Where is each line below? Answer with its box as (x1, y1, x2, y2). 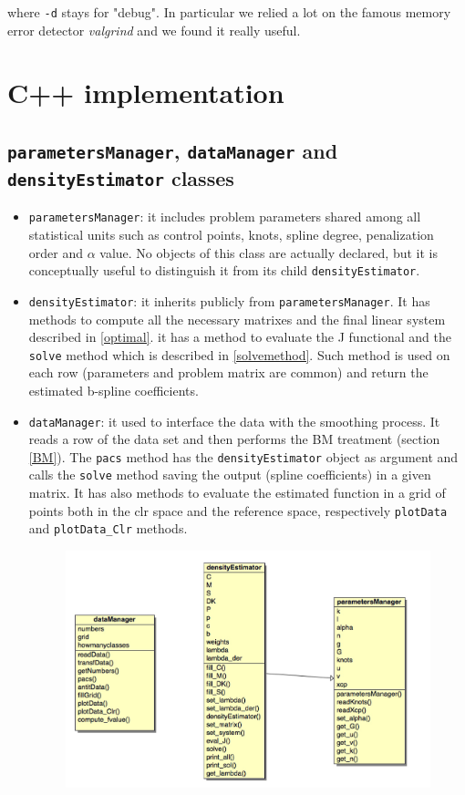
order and (28, 243, 84, 262)
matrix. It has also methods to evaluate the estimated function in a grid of (28, 483, 446, 502)
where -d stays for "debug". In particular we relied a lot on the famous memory (7, 3, 451, 21)
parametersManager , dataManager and (7, 137, 338, 165)
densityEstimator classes (7, 163, 234, 191)
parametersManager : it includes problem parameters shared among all (28, 207, 421, 226)
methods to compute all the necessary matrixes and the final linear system (28, 309, 446, 328)
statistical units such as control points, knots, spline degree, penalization (28, 225, 434, 244)
